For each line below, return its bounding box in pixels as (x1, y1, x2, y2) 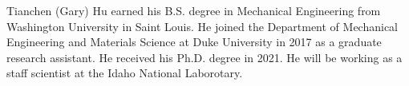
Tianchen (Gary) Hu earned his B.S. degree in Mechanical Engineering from (6, 2, 381, 18)
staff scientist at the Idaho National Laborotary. (6, 64, 243, 81)
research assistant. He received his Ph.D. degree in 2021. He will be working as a (6, 49, 403, 65)
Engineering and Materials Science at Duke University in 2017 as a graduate (6, 33, 382, 50)
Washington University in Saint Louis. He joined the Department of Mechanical (6, 18, 399, 34)
